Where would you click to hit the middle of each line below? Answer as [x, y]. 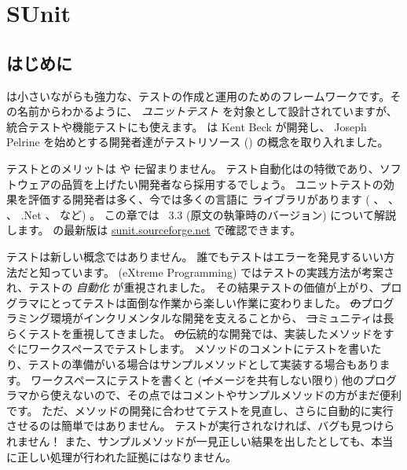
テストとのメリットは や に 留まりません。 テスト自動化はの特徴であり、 [193, 168]
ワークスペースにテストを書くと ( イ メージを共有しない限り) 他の [198, 379]
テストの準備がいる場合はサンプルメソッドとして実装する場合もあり [203, 364]
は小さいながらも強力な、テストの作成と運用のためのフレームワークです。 [198, 95]
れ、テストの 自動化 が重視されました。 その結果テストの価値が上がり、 [193, 287]
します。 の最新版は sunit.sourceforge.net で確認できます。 [154, 230]
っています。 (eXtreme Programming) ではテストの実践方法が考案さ [222, 272]
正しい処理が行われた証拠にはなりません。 [126, 456]
